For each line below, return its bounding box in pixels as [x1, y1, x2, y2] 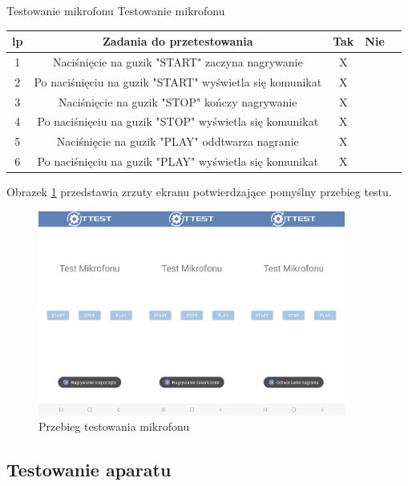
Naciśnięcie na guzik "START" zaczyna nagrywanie [52, 53, 303, 70]
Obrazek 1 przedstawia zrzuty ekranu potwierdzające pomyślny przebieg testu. [6, 183, 392, 200]
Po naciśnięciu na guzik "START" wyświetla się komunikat [34, 73, 322, 90]
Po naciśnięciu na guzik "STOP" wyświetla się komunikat [37, 113, 319, 130]
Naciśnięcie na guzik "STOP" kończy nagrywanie [59, 93, 297, 110]
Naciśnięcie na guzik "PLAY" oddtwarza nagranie [56, 133, 299, 150]
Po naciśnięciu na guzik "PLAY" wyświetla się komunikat [37, 153, 318, 170]
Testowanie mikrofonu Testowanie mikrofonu [6, 2, 225, 18]
